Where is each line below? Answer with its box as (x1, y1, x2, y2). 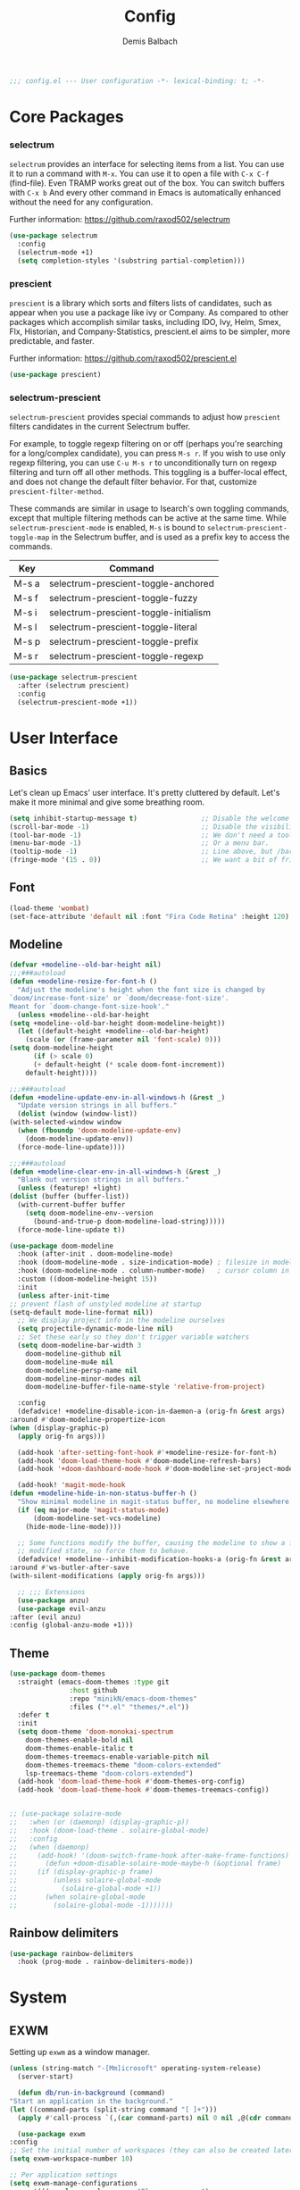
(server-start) (17, 2072, 74, 2082)
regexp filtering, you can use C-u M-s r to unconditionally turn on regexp (9, 457, 277, 468)
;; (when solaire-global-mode (9, 1892, 146, 1902)
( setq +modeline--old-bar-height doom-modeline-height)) (9, 1018, 226, 1028)
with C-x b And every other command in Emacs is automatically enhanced (9, 188, 281, 198)
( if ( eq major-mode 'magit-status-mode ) (17, 1505, 170, 1515)
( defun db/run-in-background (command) (17, 2088, 166, 2098)
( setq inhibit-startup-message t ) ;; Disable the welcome (9, 814, 290, 823)
